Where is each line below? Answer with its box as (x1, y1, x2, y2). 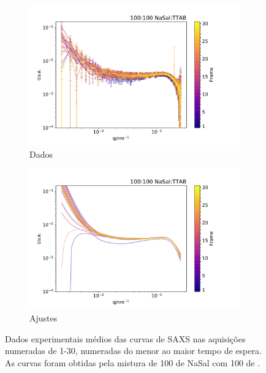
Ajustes (29, 312, 58, 324)
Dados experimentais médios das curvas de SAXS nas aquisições (5, 332, 246, 345)
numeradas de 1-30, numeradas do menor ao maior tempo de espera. (5, 344, 262, 357)
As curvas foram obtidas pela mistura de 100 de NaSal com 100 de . (5, 356, 260, 369)
